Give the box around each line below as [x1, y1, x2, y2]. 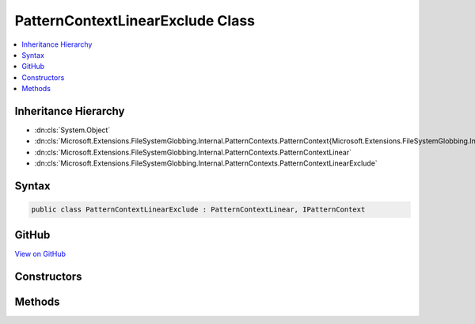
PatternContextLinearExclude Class [14, 12, 256, 29]
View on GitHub [14, 249, 66, 258]
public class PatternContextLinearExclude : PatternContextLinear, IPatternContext [31, 205, 366, 214]
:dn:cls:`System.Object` [34, 125, 111, 135]
